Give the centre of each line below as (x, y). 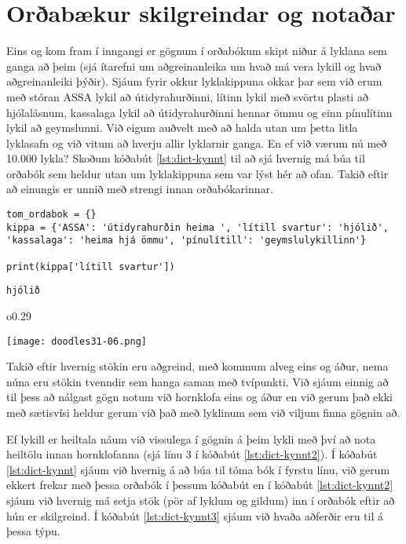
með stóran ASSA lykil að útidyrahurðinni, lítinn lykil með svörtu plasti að (187, 96)
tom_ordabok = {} (51, 215)
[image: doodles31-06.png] (77, 341)
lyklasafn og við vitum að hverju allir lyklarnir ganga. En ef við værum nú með (197, 142)
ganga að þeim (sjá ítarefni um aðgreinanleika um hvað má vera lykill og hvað (194, 66)
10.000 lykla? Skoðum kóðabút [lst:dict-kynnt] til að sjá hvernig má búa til (186, 158)
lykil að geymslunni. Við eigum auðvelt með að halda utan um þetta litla (182, 128)
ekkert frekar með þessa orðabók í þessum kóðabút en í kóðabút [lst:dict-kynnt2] (200, 485)
